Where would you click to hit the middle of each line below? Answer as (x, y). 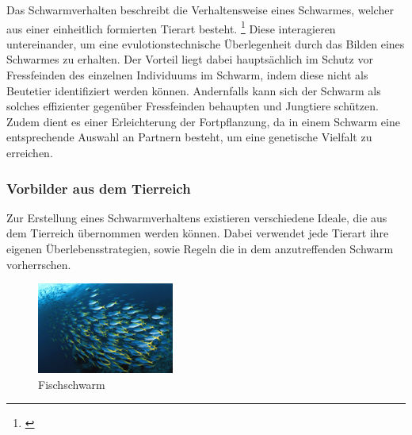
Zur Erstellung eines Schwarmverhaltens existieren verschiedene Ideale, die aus (197, 217)
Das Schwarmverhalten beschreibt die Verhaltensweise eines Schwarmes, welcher (200, 10)
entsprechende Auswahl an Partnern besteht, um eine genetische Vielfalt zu (189, 137)
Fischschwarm (72, 384)
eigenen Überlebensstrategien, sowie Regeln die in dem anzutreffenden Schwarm (200, 248)
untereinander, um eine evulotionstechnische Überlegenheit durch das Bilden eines (206, 43)
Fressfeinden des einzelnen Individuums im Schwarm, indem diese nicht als (187, 75)
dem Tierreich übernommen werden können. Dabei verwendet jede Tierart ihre (198, 233)
